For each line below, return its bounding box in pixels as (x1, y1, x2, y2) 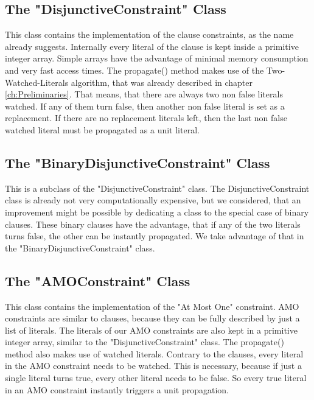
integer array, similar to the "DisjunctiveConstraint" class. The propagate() (5, 335, 284, 348)
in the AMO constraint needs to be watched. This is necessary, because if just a (5, 359, 302, 372)
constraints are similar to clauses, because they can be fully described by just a (5, 312, 300, 325)
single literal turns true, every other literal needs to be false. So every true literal (5, 371, 307, 384)
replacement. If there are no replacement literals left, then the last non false (5, 111, 287, 124)
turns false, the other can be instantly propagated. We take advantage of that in (5, 230, 304, 242)
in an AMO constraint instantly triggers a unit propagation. (5, 383, 229, 396)
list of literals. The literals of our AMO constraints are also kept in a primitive (5, 323, 298, 336)
